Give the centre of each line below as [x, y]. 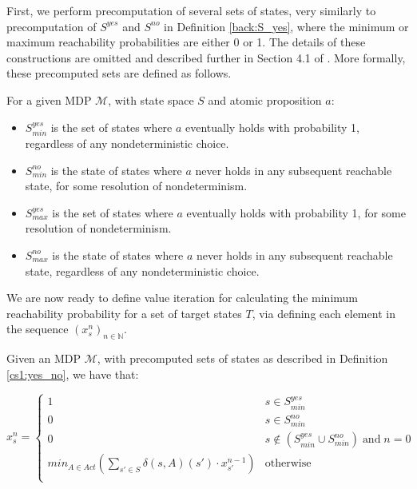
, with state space [151, 99]
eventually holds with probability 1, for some [296, 212]
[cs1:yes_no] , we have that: [73, 374]
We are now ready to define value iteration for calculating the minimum [182, 298]
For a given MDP [49, 99]
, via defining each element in [324, 313]
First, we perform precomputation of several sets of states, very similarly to [191, 10]
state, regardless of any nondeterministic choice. [142, 270]
